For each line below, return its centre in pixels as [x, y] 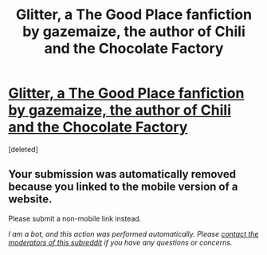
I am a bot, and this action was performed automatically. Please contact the [133, 233]
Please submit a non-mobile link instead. [75, 218]
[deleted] [23, 149]
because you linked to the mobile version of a [123, 187]
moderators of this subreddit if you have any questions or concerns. [120, 242]
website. [30, 200]
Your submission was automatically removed [122, 174]
